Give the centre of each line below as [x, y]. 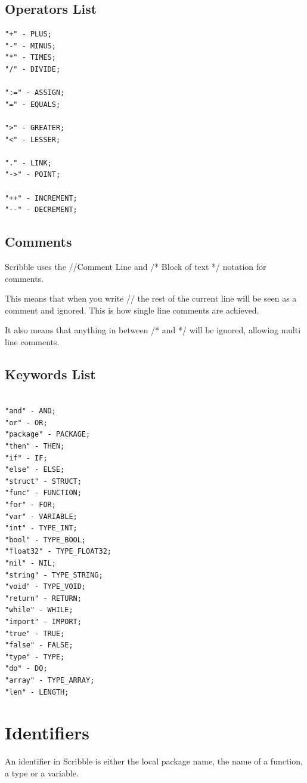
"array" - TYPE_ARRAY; [50, 680]
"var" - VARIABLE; [41, 516]
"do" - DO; [26, 669]
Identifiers [47, 733]
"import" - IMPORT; [43, 621]
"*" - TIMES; [30, 58]
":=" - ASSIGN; [35, 93]
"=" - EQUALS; [33, 104]
